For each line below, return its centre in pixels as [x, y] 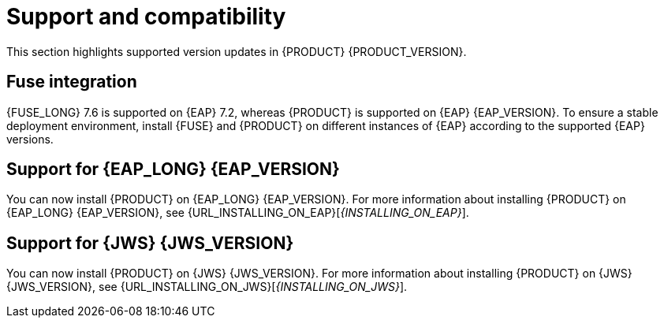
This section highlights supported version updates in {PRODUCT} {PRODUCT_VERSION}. [237, 51]
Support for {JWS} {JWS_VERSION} [150, 243]
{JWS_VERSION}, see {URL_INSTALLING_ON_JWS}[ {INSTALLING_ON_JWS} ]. [207, 287]
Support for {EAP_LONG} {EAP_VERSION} [173, 169]
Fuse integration [72, 82]
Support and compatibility [146, 17]
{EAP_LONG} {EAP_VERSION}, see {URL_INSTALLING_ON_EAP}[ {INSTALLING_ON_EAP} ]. [238, 213]
